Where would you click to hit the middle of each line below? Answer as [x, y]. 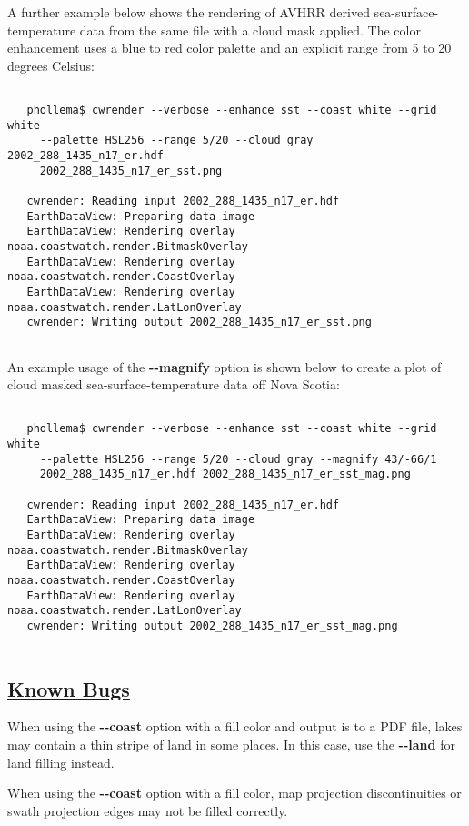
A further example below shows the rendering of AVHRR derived [189, 12]
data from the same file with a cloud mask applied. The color [250, 30]
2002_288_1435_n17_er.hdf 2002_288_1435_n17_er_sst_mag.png [225, 474]
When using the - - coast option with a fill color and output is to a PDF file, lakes [235, 726]
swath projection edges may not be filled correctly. [148, 810]
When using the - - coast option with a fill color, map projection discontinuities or [234, 793]
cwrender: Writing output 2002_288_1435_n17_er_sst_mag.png [212, 625]
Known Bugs [69, 688]
